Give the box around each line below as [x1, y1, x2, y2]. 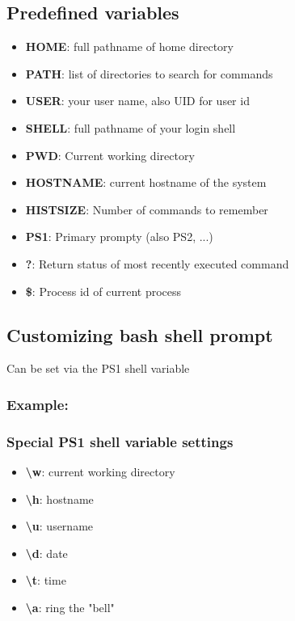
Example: [6, 394, 69, 414]
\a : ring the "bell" [25, 598, 115, 615]
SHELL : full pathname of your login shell [25, 119, 236, 136]
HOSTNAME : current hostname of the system [25, 174, 267, 191]
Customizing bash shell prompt [6, 322, 273, 347]
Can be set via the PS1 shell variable [6, 360, 190, 377]
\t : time [25, 572, 66, 589]
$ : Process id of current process [25, 282, 182, 299]
